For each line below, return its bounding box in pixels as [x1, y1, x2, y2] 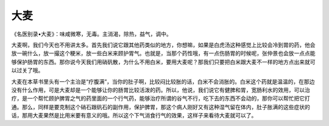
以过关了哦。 [11, 67, 44, 74]
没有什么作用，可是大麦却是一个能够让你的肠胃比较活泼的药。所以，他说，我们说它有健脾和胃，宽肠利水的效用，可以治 [11, 86, 310, 93]
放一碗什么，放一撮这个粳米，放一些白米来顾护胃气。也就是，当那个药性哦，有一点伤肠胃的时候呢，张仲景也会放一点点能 [11, 50, 316, 57]
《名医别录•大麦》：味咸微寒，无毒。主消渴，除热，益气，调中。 [11, 30, 172, 38]
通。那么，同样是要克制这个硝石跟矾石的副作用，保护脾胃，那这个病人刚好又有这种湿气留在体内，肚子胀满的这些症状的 [11, 103, 310, 110]
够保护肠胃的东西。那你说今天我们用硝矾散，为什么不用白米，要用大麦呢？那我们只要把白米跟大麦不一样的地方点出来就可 [11, 58, 316, 65]
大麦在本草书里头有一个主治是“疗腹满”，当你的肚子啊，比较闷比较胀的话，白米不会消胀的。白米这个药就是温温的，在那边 [11, 78, 315, 85]
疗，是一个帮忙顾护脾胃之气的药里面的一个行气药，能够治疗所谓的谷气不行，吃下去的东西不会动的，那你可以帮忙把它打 [11, 94, 310, 102]
